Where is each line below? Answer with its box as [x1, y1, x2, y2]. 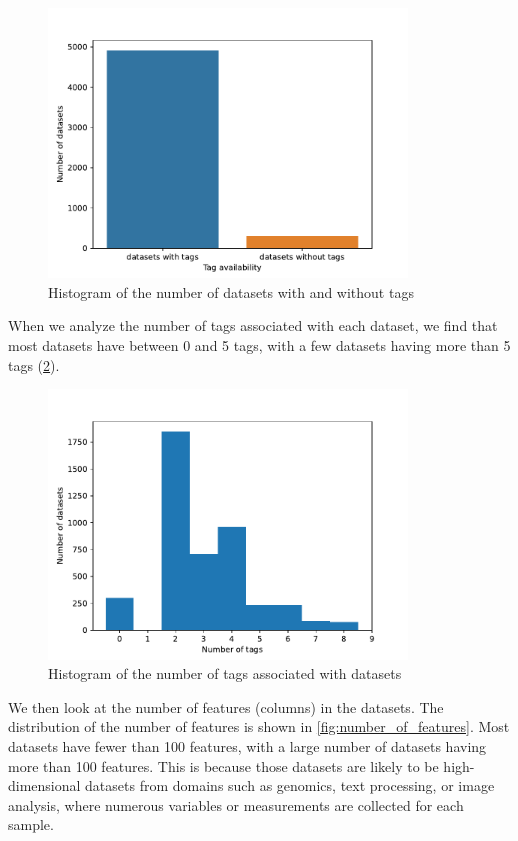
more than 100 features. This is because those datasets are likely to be [8, 755, 439, 776]
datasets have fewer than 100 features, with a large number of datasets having [8, 735, 487, 756]
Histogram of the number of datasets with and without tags [48, 281, 414, 302]
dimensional [8, 775, 81, 796]
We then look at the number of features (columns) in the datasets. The [8, 696, 444, 717]
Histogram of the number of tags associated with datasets [48, 663, 402, 684]
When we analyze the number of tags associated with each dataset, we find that [8, 315, 498, 336]
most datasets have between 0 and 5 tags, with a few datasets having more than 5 [8, 335, 511, 356]
